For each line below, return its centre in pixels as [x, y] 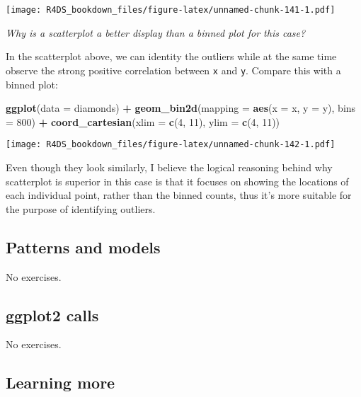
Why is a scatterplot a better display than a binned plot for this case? [156, 32]
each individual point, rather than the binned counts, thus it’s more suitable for [179, 195]
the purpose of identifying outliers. [81, 208]
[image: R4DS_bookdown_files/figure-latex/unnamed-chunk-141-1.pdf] [171, 10]
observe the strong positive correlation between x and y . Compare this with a [173, 70]
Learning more [61, 382]
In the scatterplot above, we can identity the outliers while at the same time [171, 56]
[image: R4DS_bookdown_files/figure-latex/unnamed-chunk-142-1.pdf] [171, 145]
